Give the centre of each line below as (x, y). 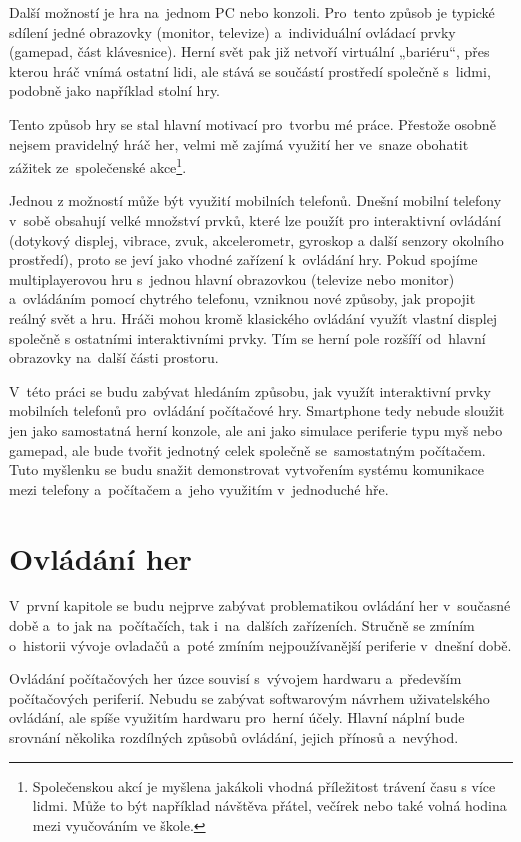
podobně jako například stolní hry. (115, 90)
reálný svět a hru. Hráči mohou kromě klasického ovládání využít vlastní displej (253, 317)
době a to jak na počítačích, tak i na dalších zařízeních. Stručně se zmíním (242, 625)
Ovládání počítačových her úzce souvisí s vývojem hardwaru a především (235, 678)
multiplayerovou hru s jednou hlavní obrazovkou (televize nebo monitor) (232, 278)
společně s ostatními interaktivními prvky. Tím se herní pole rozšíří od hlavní (247, 337)
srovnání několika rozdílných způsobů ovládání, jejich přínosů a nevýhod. (234, 737)
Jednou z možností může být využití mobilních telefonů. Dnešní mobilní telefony (255, 200)
